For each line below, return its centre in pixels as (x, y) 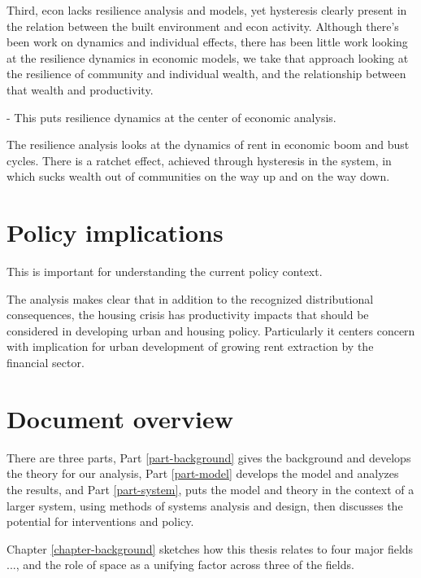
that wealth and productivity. (80, 89)
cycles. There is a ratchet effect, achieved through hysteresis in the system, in (199, 160)
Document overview (120, 418)
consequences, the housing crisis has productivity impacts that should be (188, 315)
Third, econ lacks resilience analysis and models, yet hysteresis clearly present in (207, 10)
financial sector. (46, 363)
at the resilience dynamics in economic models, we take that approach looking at (208, 57)
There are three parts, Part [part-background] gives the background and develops (209, 457)
